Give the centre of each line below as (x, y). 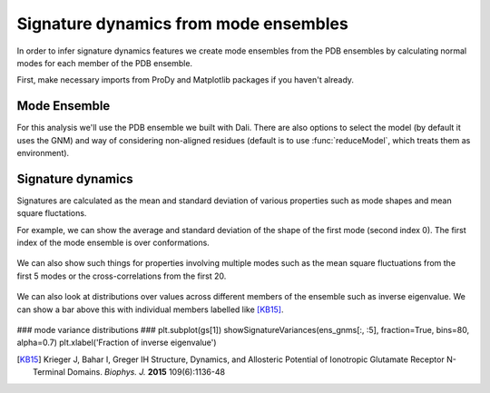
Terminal (49, 372)
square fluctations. (52, 213)
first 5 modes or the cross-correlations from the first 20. (122, 276)
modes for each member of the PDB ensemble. (105, 63)
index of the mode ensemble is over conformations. (113, 243)
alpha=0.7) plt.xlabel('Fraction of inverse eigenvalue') (117, 343)
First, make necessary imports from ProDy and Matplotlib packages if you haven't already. (185, 80)
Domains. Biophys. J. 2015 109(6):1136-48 (146, 372)
